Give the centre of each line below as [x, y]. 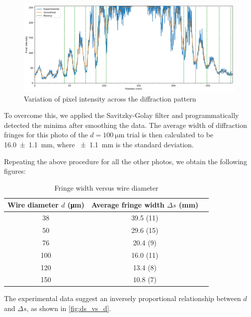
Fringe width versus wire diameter [106, 187]
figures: [15, 171]
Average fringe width [128, 205]
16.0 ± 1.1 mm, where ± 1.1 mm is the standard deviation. [99, 144]
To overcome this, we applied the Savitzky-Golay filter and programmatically [122, 115]
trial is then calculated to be [170, 135]
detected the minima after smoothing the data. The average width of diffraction [126, 125]
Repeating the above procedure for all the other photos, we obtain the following [125, 161]
